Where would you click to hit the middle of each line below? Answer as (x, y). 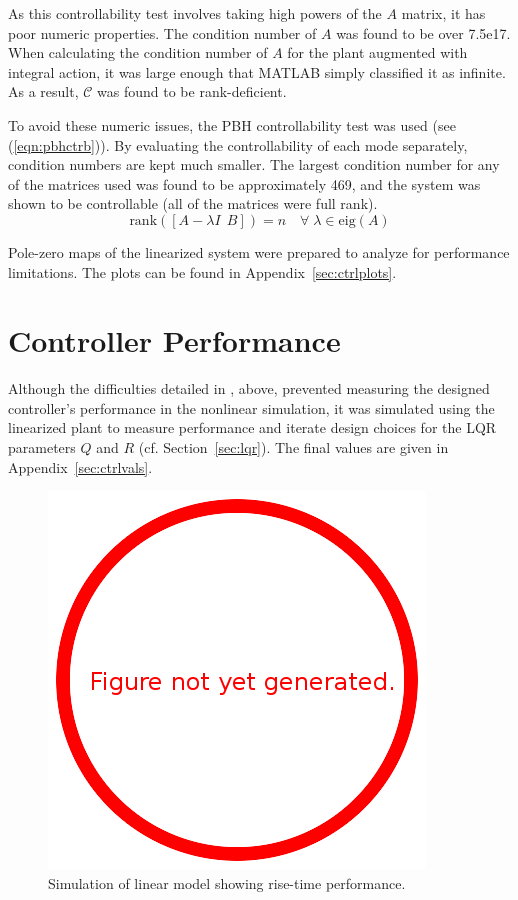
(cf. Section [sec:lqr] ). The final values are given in (293, 447)
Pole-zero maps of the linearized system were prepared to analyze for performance (259, 251)
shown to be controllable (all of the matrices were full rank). (193, 203)
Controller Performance (174, 340)
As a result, (43, 91)
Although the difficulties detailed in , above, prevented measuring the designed (249, 388)
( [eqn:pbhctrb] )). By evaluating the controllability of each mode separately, (238, 144)
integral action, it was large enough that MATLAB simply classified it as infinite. (257, 71)
